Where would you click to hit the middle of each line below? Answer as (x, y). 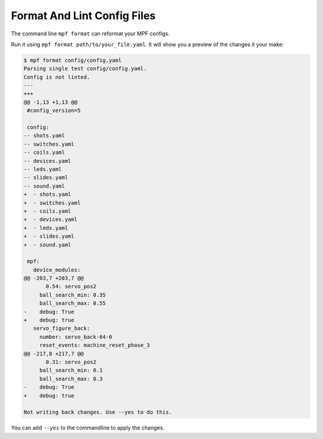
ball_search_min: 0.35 (72, 295)
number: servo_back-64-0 (76, 337)
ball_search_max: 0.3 (71, 379)
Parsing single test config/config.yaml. (85, 69)
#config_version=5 (54, 110)
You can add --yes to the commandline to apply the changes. (88, 428)
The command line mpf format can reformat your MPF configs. (90, 34)
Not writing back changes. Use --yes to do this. (98, 412)
